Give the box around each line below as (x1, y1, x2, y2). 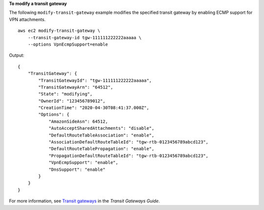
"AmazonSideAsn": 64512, (48, 118, 109, 124)
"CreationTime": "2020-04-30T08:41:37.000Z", (38, 105, 149, 111)
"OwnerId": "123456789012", (38, 98, 106, 104)
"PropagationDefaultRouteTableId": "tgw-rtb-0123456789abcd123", (48, 153, 209, 159)
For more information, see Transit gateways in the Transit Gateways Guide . (9, 198, 160, 204)
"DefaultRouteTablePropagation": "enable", (48, 146, 154, 152)
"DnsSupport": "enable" (48, 166, 106, 172)
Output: (9, 52, 24, 58)
